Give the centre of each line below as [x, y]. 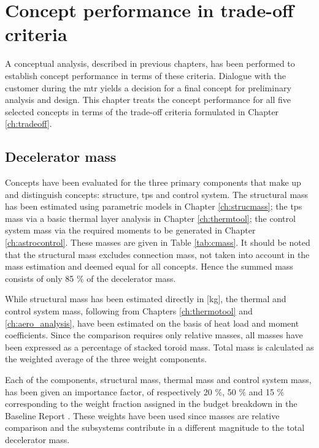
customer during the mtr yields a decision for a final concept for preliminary [148, 87]
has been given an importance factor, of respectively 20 [109, 391]
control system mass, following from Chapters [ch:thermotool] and [129, 311]
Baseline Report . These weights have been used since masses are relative [142, 415]
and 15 [261, 391]
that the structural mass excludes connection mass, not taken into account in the [157, 254]
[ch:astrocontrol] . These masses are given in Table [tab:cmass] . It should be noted [158, 242]
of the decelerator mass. [131, 278]
